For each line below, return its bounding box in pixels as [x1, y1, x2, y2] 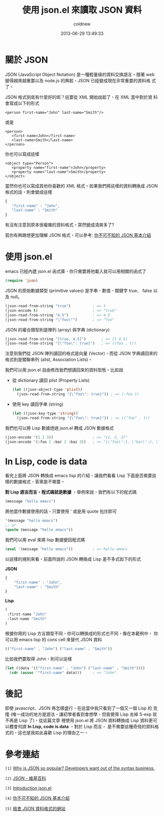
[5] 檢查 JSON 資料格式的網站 [5, 806, 66, 812]
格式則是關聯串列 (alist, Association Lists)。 [5, 357, 93, 362]
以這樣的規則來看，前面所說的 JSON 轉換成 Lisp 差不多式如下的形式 [5, 556, 142, 562]
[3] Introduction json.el [5, 785, 52, 791]
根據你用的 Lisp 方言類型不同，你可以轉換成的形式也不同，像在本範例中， [5, 630, 153, 636]
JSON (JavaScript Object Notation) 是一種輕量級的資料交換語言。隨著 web [5, 72, 155, 77]
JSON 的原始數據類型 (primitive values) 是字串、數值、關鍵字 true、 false [5, 288, 152, 293]
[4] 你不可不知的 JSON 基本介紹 [5, 795, 70, 801]
